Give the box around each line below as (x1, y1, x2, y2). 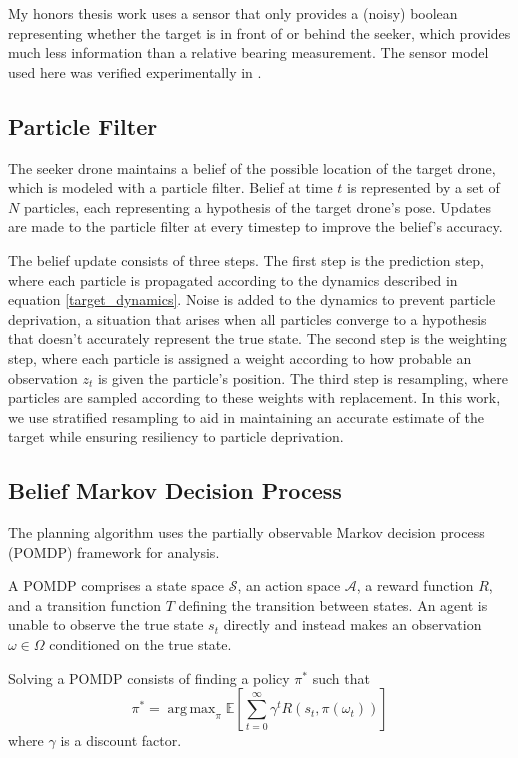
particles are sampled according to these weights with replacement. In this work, (8, 387, 501, 408)
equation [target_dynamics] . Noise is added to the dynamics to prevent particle (8, 289, 496, 310)
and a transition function (8, 594, 161, 615)
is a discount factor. (60, 730, 182, 751)
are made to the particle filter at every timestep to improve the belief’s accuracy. (8, 216, 503, 237)
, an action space (237, 575, 341, 596)
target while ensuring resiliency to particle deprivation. (8, 426, 344, 447)
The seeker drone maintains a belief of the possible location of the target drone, (8, 157, 496, 178)
